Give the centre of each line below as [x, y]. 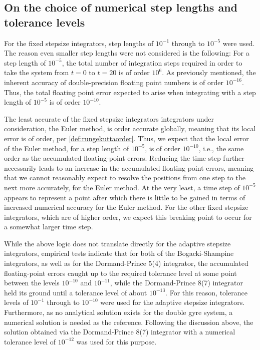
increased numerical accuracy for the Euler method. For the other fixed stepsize [126, 207]
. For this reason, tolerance [206, 292]
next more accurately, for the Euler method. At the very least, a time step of [122, 187]
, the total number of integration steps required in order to [152, 62]
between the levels [32, 283]
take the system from [37, 72]
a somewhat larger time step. [49, 227]
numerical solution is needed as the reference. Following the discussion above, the [129, 322]
